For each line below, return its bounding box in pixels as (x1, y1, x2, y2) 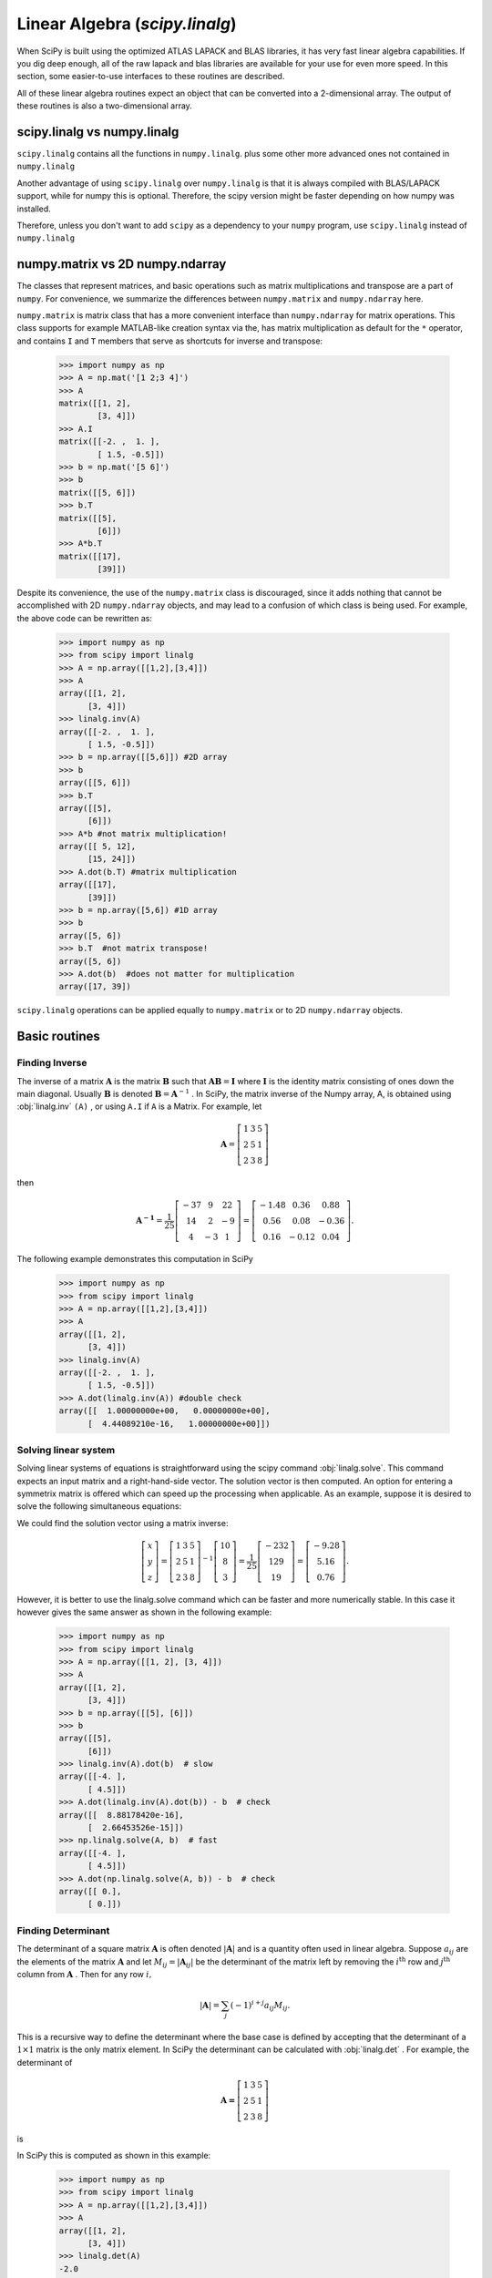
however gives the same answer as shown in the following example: (16, 1606, 272, 1617)
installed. (16, 203, 52, 214)
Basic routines (16, 1029, 100, 1044)
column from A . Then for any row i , (16, 1968, 152, 1979)
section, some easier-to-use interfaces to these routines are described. (16, 71, 285, 82)
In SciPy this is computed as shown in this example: (16, 2150, 211, 2160)
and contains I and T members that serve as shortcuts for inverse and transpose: (16, 335, 323, 346)
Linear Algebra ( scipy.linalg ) (16, 14, 237, 34)
